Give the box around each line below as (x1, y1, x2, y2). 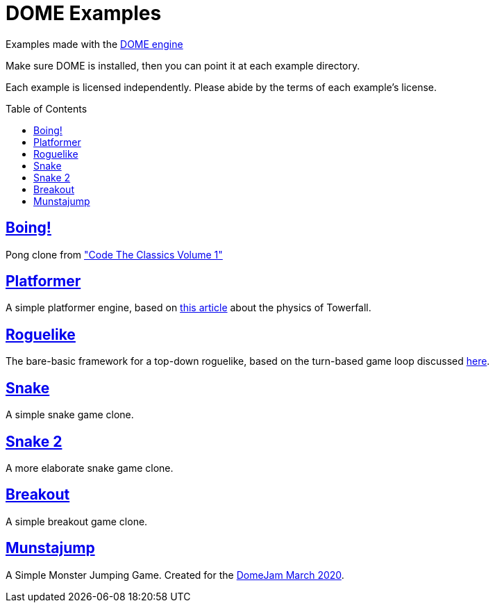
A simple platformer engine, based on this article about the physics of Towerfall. (6, 302, 371, 314)
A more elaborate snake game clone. (6, 461, 174, 474)
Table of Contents (6, 102, 87, 115)
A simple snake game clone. (6, 409, 134, 421)
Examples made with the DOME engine (6, 38, 183, 50)
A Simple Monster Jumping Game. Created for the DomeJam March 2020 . (6, 568, 344, 581)
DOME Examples (6, 1, 162, 25)
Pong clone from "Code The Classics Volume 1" (6, 248, 223, 261)
